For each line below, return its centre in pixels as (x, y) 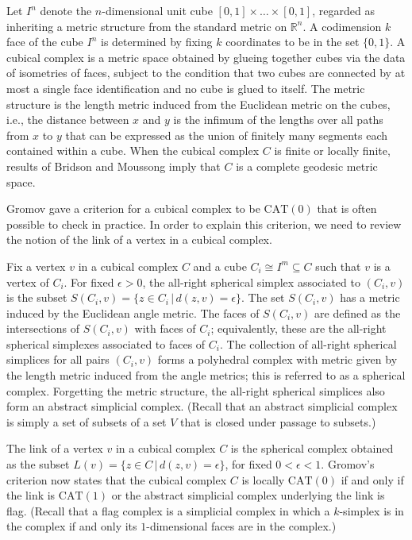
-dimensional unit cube (157, 10)
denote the (66, 10)
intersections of (43, 328)
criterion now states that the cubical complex (117, 479)
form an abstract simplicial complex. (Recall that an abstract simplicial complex (202, 406)
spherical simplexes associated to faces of (106, 343)
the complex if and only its (72, 526)
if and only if (372, 479)
